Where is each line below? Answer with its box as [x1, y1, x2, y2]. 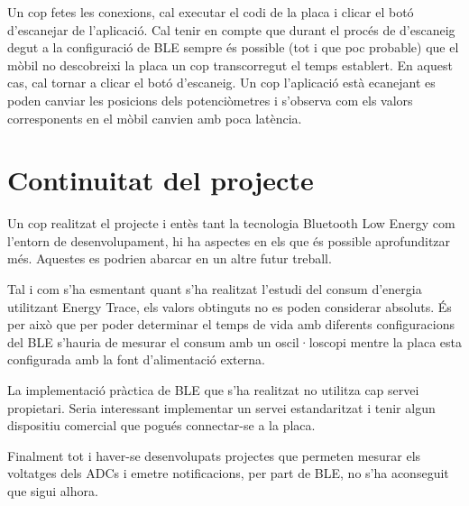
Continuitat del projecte [7, 161, 314, 198]
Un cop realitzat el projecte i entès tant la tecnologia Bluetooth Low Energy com [7, 214, 455, 233]
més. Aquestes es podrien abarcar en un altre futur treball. [7, 249, 332, 268]
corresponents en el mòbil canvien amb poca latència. [7, 108, 302, 127]
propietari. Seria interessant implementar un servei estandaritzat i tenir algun [7, 398, 436, 417]
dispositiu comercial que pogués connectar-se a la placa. [7, 416, 316, 435]
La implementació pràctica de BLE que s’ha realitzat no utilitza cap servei [7, 381, 419, 400]
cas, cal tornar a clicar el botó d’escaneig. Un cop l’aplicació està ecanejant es [7, 73, 436, 92]
